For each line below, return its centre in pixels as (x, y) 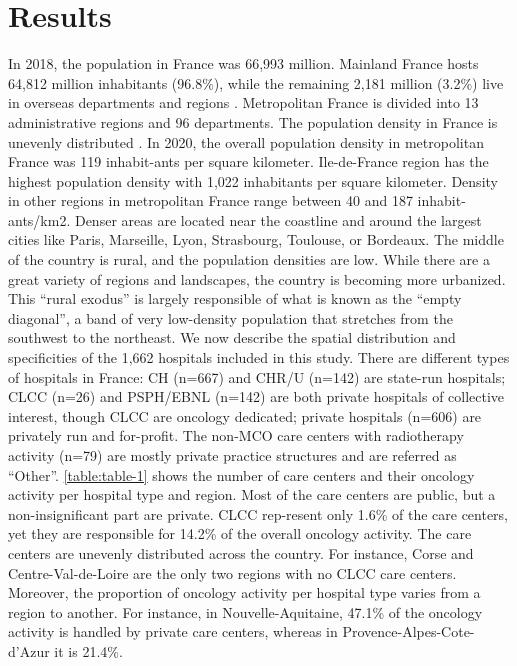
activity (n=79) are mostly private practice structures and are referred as (232, 455)
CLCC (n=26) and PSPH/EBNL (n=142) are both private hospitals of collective (256, 396)
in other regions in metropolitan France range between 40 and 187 (210, 200)
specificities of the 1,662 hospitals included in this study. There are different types (259, 357)
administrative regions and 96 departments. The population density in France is (253, 121)
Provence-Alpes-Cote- (408, 631)
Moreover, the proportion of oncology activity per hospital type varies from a (244, 592)
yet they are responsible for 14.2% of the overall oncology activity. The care (240, 533)
